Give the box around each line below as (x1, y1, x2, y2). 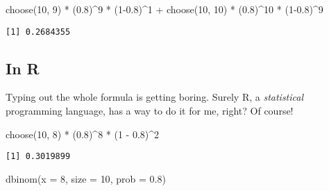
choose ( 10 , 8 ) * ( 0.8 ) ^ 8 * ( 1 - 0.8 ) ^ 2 (6, 126, 160, 141)
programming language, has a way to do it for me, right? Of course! (6, 103, 294, 118)
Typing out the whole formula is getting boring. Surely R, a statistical (6, 90, 304, 104)
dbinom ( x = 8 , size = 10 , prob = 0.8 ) (6, 171, 166, 185)
